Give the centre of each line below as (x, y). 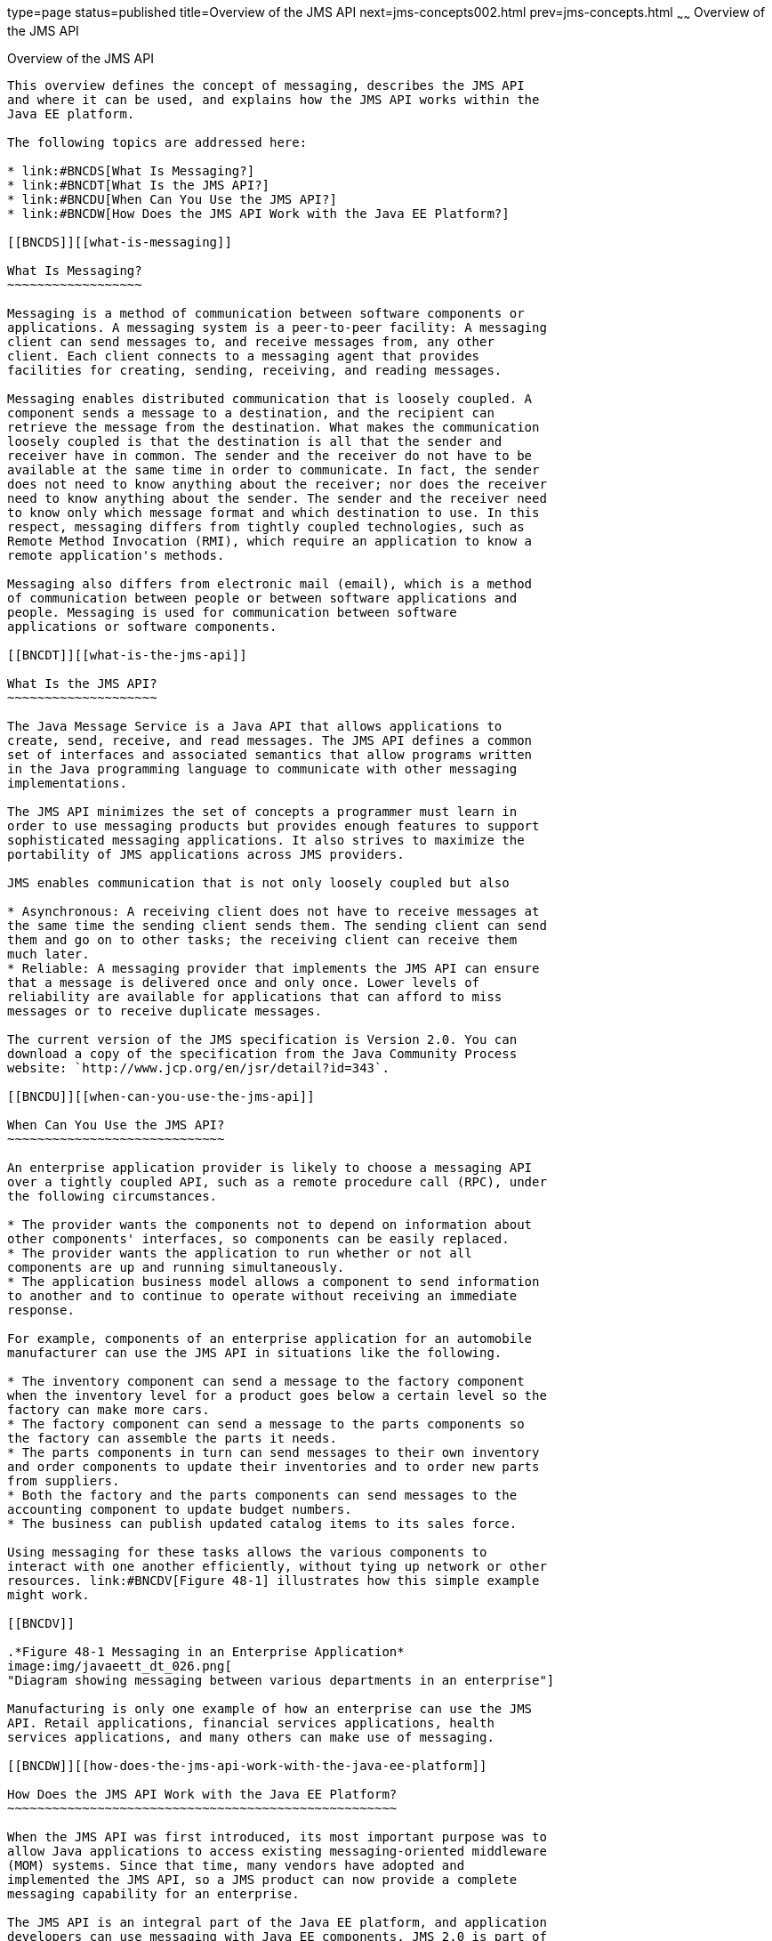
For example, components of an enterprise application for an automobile (270, 1338)
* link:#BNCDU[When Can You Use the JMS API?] (172, 199)
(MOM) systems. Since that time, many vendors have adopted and (236, 1865)
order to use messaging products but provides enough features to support (273, 825)
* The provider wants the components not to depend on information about (270, 1224)
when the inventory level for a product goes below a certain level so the (277, 1395)
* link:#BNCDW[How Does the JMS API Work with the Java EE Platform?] (258, 213)
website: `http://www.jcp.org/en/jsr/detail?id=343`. (198, 1068)
